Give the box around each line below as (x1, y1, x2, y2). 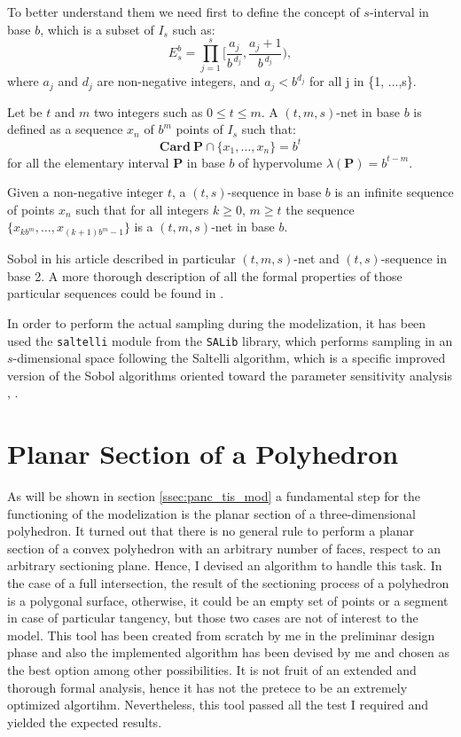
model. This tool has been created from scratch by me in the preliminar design (7, 625, 435, 644)
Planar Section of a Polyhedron (7, 435, 399, 472)
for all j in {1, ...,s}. (309, 72, 417, 90)
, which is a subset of (40, 20, 154, 38)
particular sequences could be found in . (7, 284, 224, 302)
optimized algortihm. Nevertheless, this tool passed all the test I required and (7, 695, 429, 714)
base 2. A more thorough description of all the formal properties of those (7, 266, 402, 285)
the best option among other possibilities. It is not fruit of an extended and (7, 661, 417, 679)
